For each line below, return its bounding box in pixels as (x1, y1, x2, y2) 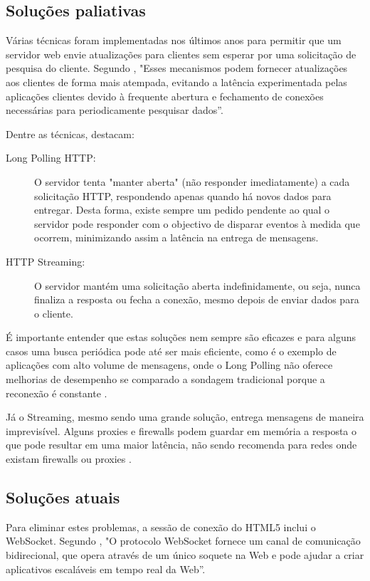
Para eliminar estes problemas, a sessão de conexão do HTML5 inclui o (6, 519, 316, 534)
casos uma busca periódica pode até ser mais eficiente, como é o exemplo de (6, 343, 337, 358)
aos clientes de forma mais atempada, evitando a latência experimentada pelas (6, 74, 347, 89)
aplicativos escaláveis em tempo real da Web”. (6, 561, 206, 576)
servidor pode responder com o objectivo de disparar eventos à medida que (34, 216, 360, 231)
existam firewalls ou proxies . (6, 451, 132, 466)
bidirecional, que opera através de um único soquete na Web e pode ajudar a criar (6, 548, 364, 562)
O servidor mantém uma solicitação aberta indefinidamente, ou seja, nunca (34, 278, 361, 293)
